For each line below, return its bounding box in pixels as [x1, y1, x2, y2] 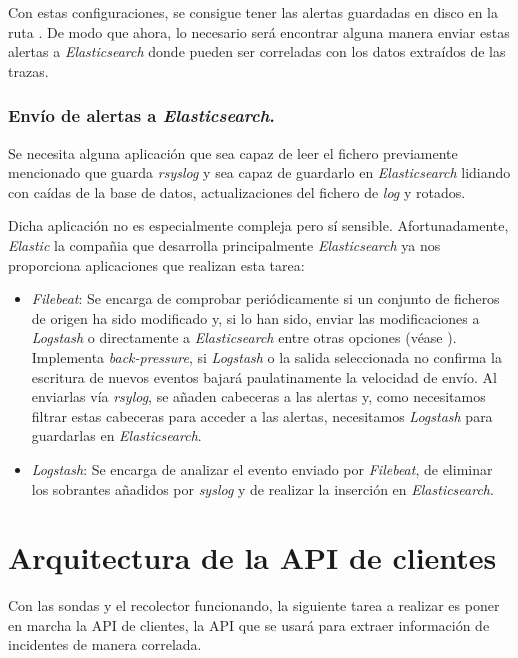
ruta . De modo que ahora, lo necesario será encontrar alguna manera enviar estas [8, 21, 510, 42]
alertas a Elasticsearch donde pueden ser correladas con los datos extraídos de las [8, 41, 506, 62]
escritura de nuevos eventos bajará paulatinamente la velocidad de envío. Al [31, 366, 497, 387]
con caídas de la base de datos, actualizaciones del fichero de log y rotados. [8, 181, 466, 202]
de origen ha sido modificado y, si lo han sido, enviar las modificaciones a [31, 307, 480, 328]
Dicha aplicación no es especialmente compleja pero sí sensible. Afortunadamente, [8, 215, 509, 236]
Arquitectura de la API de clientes [8, 537, 497, 578]
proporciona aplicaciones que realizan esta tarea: [8, 254, 305, 275]
